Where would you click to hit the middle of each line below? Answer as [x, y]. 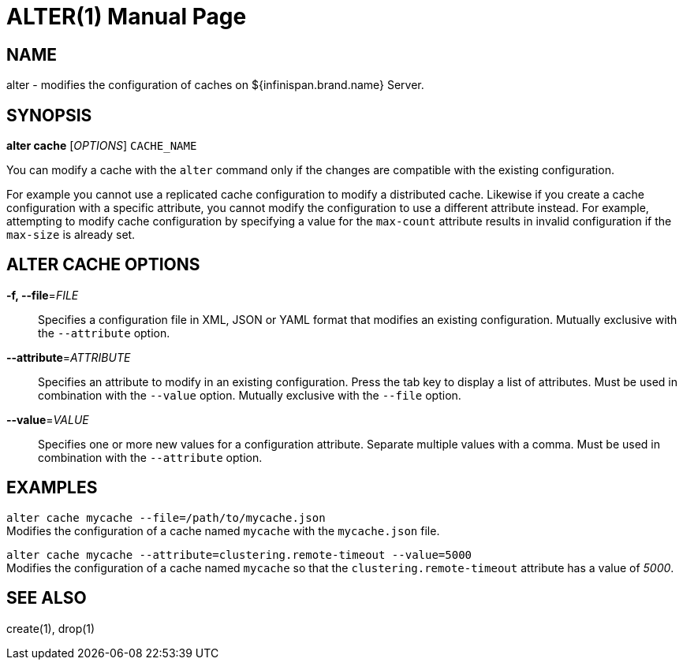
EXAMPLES [52, 488]
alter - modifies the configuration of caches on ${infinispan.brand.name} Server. [215, 85]
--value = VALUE [48, 419]
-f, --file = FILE [43, 295]
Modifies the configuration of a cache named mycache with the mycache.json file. [223, 530]
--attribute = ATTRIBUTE [69, 357]
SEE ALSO [47, 598]
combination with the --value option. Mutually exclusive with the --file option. [250, 395]
